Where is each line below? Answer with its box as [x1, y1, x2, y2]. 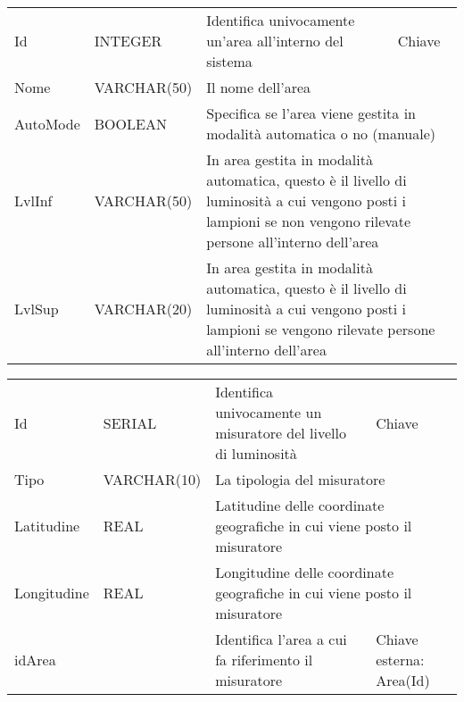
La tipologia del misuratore [215, 469, 385, 489]
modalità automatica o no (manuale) [206, 123, 436, 144]
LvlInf [14, 190, 53, 211]
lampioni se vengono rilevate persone [206, 319, 435, 339]
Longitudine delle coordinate [215, 562, 394, 582]
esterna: [376, 649, 425, 670]
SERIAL [103, 412, 157, 433]
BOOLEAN [94, 113, 167, 134]
